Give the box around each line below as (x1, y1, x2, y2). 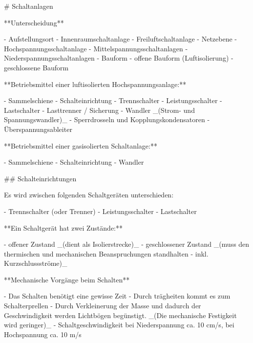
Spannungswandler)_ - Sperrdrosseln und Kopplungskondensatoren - (4, 114, 210, 125)
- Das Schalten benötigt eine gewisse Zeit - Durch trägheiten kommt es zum (4, 291, 231, 301)
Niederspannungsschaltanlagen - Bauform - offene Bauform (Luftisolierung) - (4, 53, 233, 63)
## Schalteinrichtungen (4, 173, 77, 183)
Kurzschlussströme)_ (4, 258, 67, 268)
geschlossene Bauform (4, 62, 69, 72)
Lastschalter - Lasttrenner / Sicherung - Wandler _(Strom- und (4, 105, 195, 115)
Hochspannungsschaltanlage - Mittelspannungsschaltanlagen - (4, 43, 188, 53)
